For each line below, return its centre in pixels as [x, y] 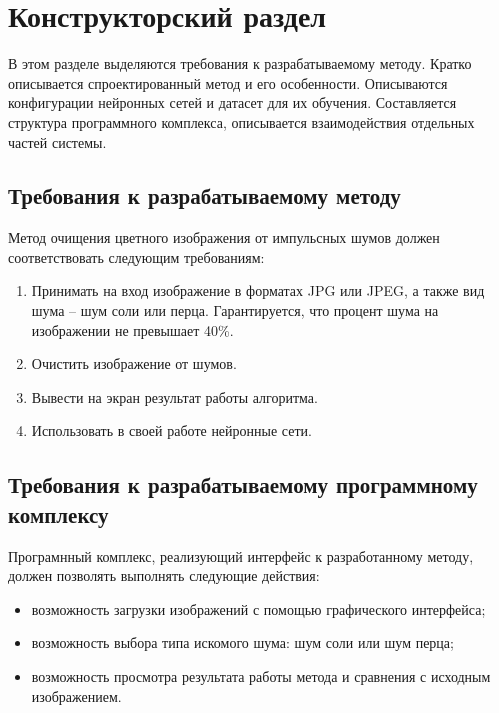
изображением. [76, 695]
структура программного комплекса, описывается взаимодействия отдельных [241, 121]
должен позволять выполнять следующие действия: [164, 575]
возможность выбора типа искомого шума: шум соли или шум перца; [242, 642]
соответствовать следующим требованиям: [136, 256]
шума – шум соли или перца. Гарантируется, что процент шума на [235, 310]
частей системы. [57, 141]
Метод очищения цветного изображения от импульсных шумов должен [224, 237]
